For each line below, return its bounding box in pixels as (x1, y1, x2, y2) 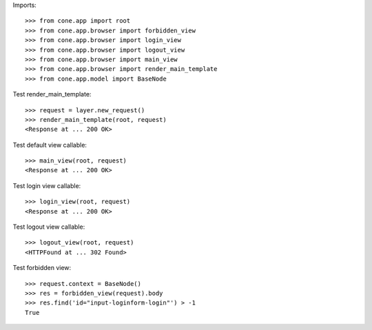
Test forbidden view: (12, 264, 72, 272)
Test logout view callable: (12, 223, 85, 231)
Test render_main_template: (12, 90, 92, 99)
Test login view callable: (12, 181, 81, 189)
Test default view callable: (12, 141, 87, 149)
